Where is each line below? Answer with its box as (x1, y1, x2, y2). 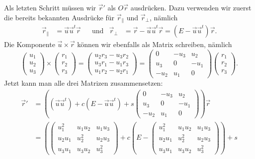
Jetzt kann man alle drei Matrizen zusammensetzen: (4, 78, 163, 88)
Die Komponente (4, 39, 55, 50)
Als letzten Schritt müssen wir (4, 2, 96, 12)
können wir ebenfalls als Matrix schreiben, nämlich (77, 39, 232, 50)
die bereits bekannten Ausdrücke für (4, 12, 114, 22)
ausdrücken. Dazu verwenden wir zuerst (130, 2, 252, 12)
